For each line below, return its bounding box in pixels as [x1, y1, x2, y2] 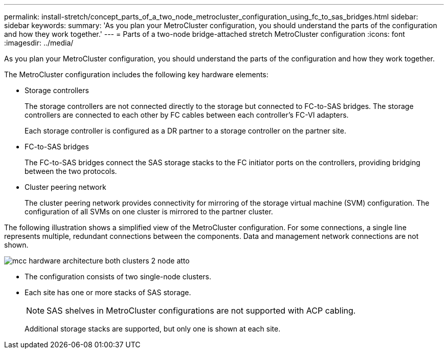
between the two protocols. [25, 167, 117, 175]
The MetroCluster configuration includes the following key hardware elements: [4, 70, 268, 79]
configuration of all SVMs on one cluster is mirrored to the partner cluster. [25, 207, 273, 216]
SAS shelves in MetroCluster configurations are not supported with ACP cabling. [47, 305, 356, 316]
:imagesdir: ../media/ [4, 38, 74, 47]
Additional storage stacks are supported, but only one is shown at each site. [25, 324, 281, 333]
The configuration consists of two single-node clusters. [25, 272, 211, 281]
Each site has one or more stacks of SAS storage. [25, 288, 191, 297]
